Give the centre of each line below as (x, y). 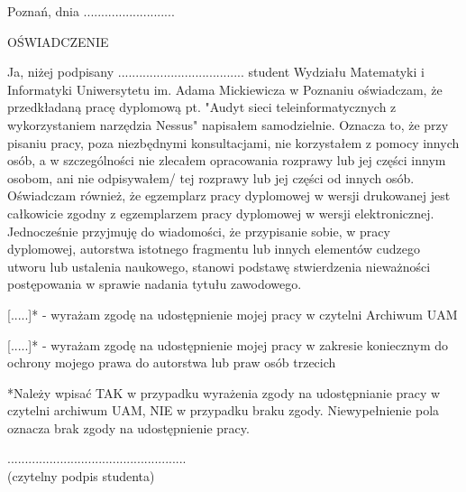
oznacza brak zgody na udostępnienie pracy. (128, 427)
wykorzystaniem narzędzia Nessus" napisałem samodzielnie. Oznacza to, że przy (228, 124)
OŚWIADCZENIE (58, 41)
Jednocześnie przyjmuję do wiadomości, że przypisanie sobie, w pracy (199, 231)
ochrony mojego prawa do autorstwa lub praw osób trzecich (172, 362)
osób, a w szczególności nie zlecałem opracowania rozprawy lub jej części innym (227, 160)
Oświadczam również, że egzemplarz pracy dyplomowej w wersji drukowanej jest (229, 195)
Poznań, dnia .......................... (91, 11)
